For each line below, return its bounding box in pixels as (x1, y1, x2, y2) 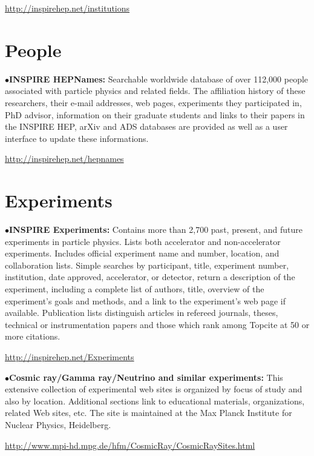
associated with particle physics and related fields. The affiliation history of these (5, 84, 306, 97)
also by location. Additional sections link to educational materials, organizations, (5, 394, 305, 407)
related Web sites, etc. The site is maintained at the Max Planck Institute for (5, 406, 292, 419)
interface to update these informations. (5, 132, 149, 144)
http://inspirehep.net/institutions (5, 2, 130, 14)
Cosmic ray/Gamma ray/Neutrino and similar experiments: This (9, 370, 283, 383)
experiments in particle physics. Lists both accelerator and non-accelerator (5, 235, 281, 247)
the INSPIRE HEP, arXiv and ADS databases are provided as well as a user (5, 120, 288, 133)
